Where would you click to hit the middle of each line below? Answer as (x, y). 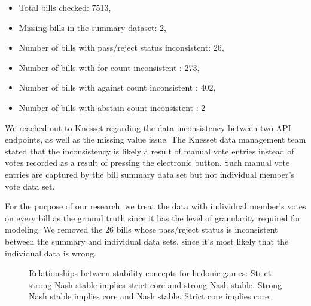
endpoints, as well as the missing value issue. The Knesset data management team (155, 139)
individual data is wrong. (51, 253)
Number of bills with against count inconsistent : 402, (117, 87)
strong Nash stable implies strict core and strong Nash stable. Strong (155, 284)
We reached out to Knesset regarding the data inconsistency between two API (148, 127)
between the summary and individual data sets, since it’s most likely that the (147, 241)
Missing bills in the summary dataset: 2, (92, 27)
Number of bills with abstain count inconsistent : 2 (112, 107)
